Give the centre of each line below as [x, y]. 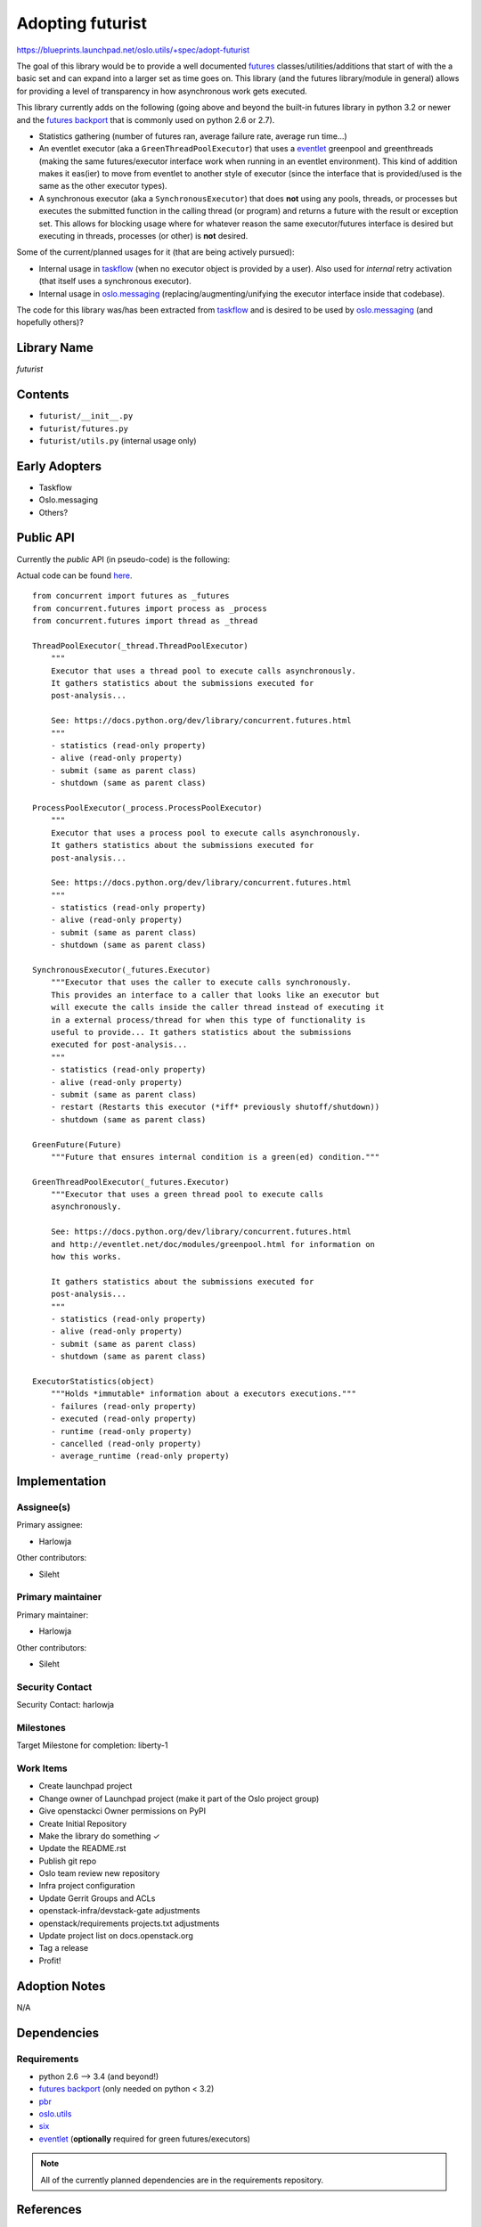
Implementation [61, 1482]
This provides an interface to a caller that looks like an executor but [215, 995]
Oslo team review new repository [99, 1873]
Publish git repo [68, 1861]
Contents [43, 395]
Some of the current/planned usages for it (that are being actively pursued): [155, 252]
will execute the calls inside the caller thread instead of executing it [217, 1007]
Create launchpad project [86, 1786]
